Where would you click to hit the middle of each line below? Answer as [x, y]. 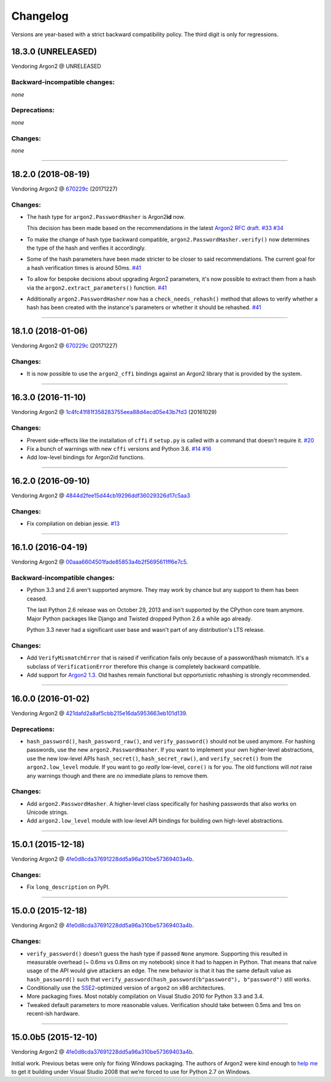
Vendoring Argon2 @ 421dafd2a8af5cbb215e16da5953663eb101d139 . [100, 713]
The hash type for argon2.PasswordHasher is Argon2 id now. [106, 217]
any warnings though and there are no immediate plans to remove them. [118, 775]
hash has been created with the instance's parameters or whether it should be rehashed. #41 [144, 307]
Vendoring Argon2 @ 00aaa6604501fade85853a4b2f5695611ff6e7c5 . [100, 562]
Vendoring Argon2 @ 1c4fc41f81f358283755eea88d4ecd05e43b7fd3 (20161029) [114, 412]
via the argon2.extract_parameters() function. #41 [97, 288]
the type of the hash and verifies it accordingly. [86, 248]
